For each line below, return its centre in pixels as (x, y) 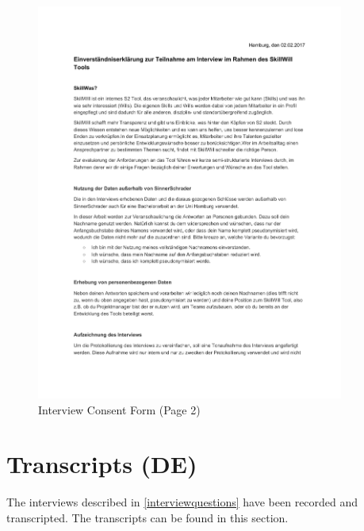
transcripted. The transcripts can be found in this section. (148, 517)
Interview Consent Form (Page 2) (119, 409)
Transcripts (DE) (102, 464)
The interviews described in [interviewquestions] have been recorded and (182, 502)
